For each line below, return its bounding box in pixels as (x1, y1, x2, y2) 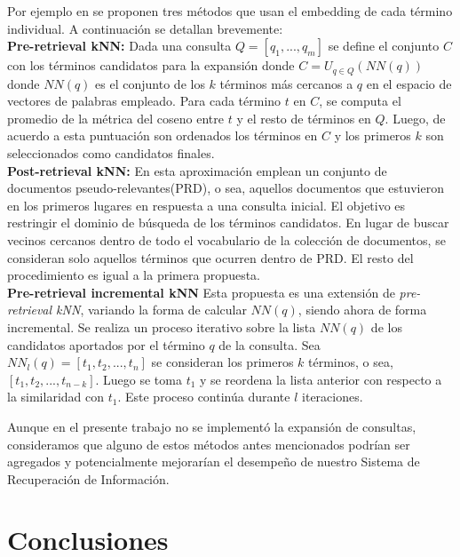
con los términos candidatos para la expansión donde (7, 56, 295, 75)
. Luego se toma (95, 370, 182, 388)
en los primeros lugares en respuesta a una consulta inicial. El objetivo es (7, 195, 406, 214)
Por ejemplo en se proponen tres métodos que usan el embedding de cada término (7, 2, 453, 20)
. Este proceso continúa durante (117, 387, 290, 406)
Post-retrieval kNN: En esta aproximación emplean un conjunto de (7, 161, 387, 179)
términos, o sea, (308, 353, 393, 371)
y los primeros (334, 126, 411, 145)
